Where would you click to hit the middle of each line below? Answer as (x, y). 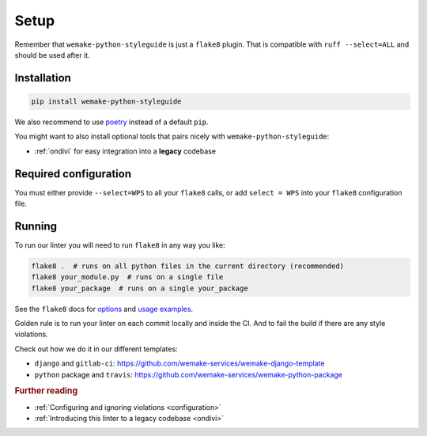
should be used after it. (52, 55)
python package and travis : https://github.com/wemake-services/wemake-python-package (189, 374)
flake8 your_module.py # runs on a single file (127, 277)
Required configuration (73, 174)
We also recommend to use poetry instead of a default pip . (111, 122)
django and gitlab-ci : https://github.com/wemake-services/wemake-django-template (179, 363)
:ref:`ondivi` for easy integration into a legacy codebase (125, 151)
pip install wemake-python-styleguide (106, 101)
